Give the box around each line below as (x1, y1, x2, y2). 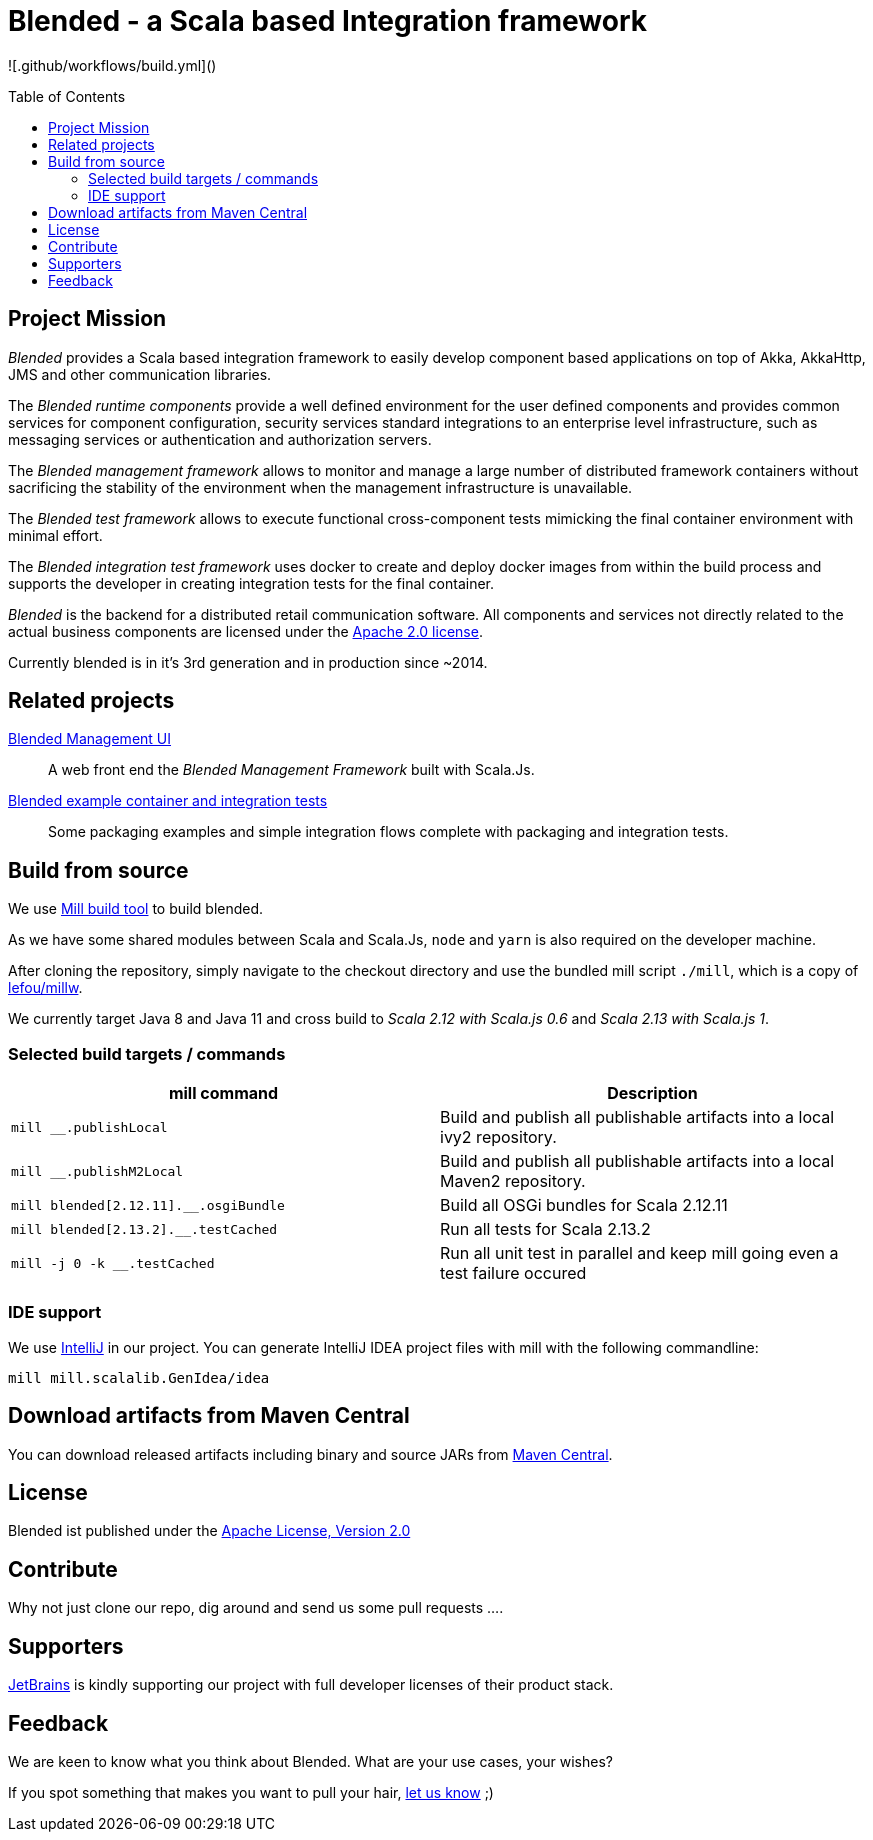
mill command (168, 1083, 279, 1104)
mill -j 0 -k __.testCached (11, 1255, 215, 1271)
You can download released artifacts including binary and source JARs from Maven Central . (8, 1445, 613, 1463)
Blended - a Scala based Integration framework (8, 4, 648, 38)
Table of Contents (8, 87, 126, 105)
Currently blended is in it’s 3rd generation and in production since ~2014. (8, 653, 488, 671)
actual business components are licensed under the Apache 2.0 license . (8, 622, 483, 640)
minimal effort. (8, 526, 103, 544)
